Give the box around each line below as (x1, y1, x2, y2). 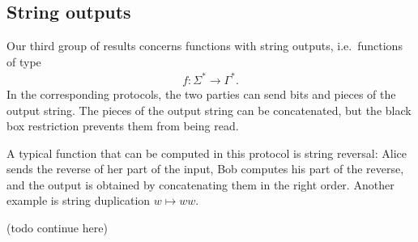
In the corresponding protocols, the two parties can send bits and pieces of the (6, 85, 396, 102)
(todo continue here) (6, 219, 108, 236)
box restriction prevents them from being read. (6, 117, 239, 134)
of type (6, 53, 41, 70)
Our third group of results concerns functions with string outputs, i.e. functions (6, 37, 403, 54)
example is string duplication (6, 192, 151, 209)
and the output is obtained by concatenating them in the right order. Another (6, 176, 395, 193)
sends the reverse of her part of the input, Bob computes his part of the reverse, (6, 160, 404, 177)
